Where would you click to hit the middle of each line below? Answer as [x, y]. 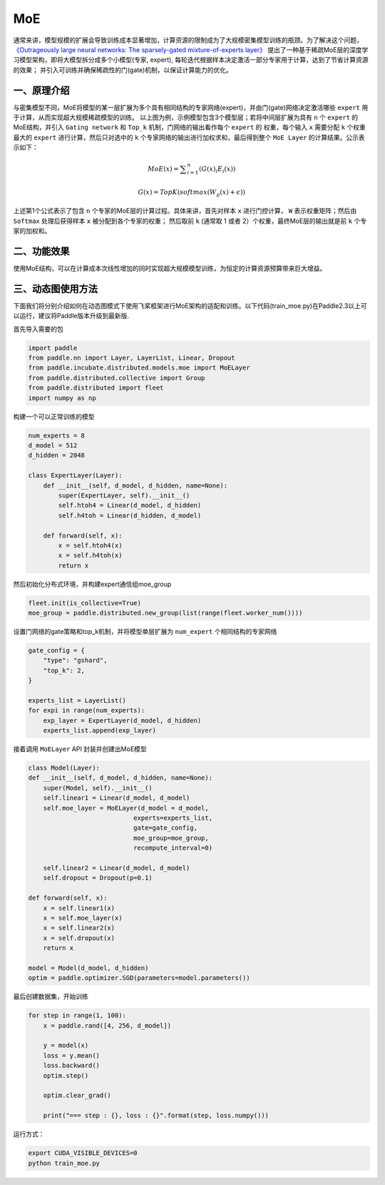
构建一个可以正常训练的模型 [54, 416]
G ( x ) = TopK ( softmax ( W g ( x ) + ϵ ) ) [192, 193]
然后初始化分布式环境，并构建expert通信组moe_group [92, 584]
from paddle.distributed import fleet [96, 388]
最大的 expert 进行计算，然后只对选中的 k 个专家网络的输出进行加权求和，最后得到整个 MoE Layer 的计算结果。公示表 [189, 137]
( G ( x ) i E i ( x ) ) [217, 170]
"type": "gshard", [75, 660]
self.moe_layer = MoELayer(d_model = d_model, [126, 808]
